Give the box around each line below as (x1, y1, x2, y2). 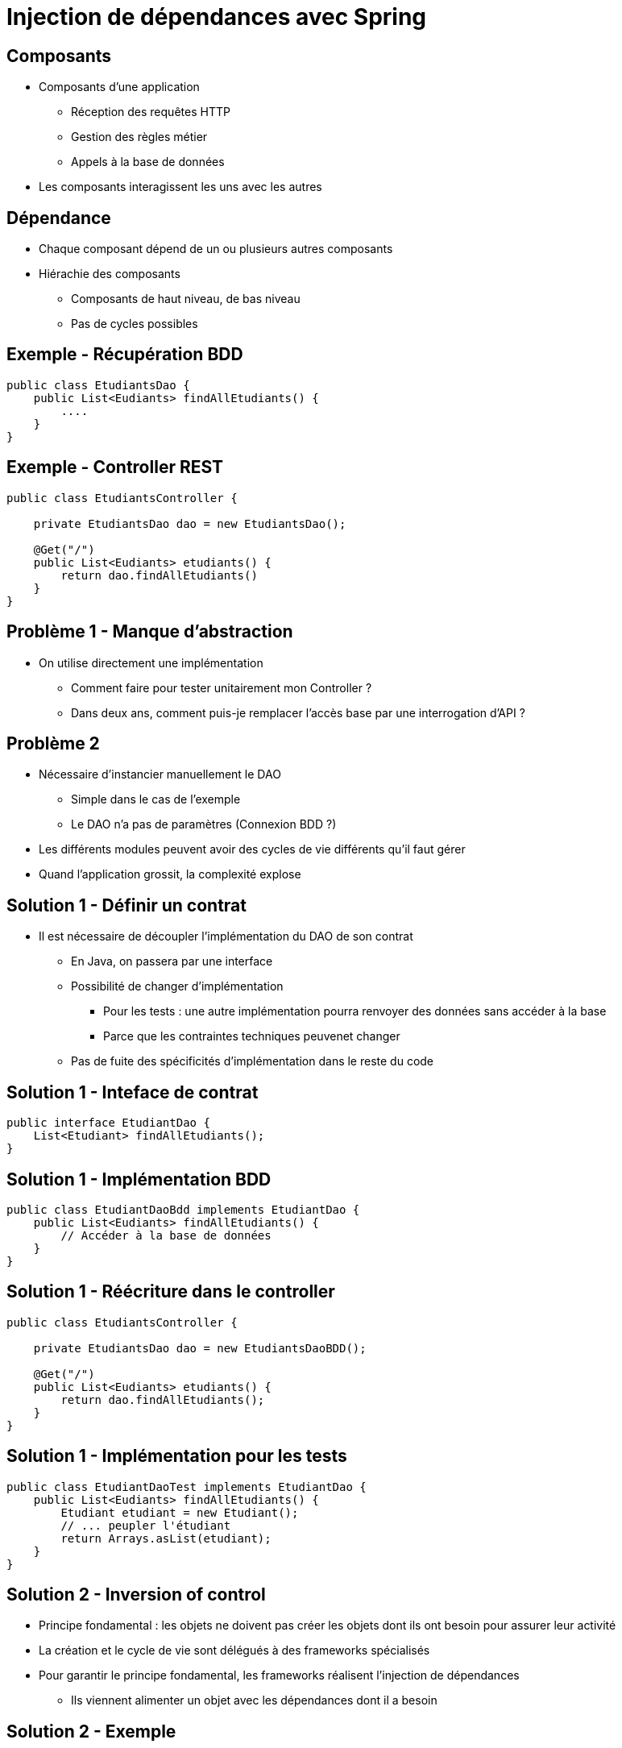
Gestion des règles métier (71, 130, 208, 144)
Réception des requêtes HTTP (71, 105, 230, 119)
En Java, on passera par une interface (71, 954, 273, 969)
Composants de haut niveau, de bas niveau (71, 292, 301, 306)
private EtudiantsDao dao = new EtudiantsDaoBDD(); (33, 1341, 367, 1355)
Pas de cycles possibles (71, 317, 198, 331)
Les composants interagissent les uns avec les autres (39, 180, 322, 194)
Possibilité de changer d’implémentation (71, 979, 284, 994)
